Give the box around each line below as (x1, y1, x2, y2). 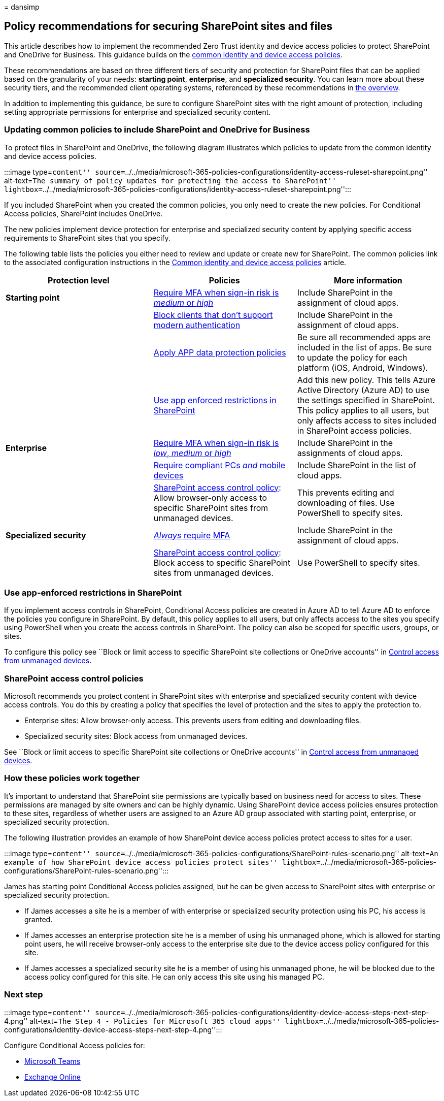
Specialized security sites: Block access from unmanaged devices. (24, 732, 248, 741)
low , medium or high (153, 447, 231, 458)
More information (334, 275, 402, 285)
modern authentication (153, 319, 241, 330)
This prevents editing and (297, 487, 394, 498)
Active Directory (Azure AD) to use (297, 384, 429, 395)
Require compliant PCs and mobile (153, 460, 286, 470)
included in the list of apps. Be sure (297, 342, 432, 352)
